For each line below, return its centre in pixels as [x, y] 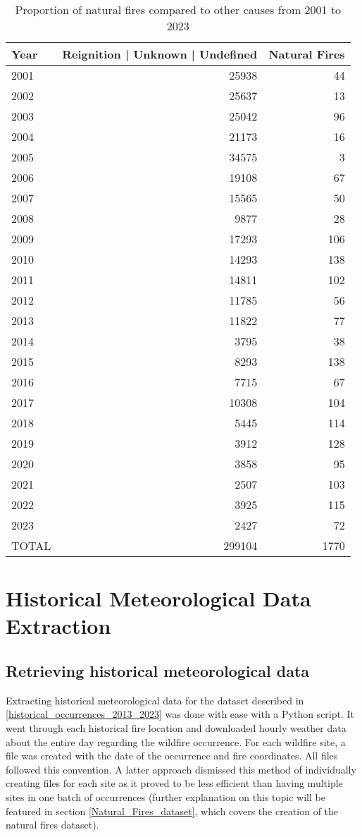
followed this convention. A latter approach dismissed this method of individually [181, 769]
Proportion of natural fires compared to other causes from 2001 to [178, 10]
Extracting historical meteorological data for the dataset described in [155, 700]
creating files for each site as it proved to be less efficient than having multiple [174, 783]
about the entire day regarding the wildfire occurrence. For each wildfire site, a [176, 741]
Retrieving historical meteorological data [158, 670]
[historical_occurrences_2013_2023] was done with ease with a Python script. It [180, 714]
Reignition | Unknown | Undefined [160, 54]
